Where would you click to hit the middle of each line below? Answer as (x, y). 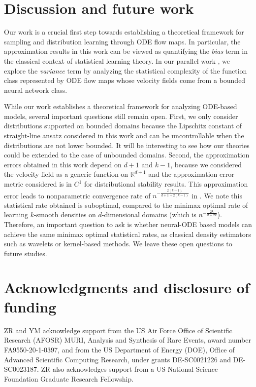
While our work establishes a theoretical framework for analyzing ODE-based (121, 106)
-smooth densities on (65, 214)
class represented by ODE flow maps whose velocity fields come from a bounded (125, 80)
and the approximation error (191, 174)
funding (30, 306)
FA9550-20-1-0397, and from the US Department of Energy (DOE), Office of (119, 349)
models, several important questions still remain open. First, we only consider (121, 116)
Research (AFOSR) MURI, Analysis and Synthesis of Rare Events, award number (128, 340)
